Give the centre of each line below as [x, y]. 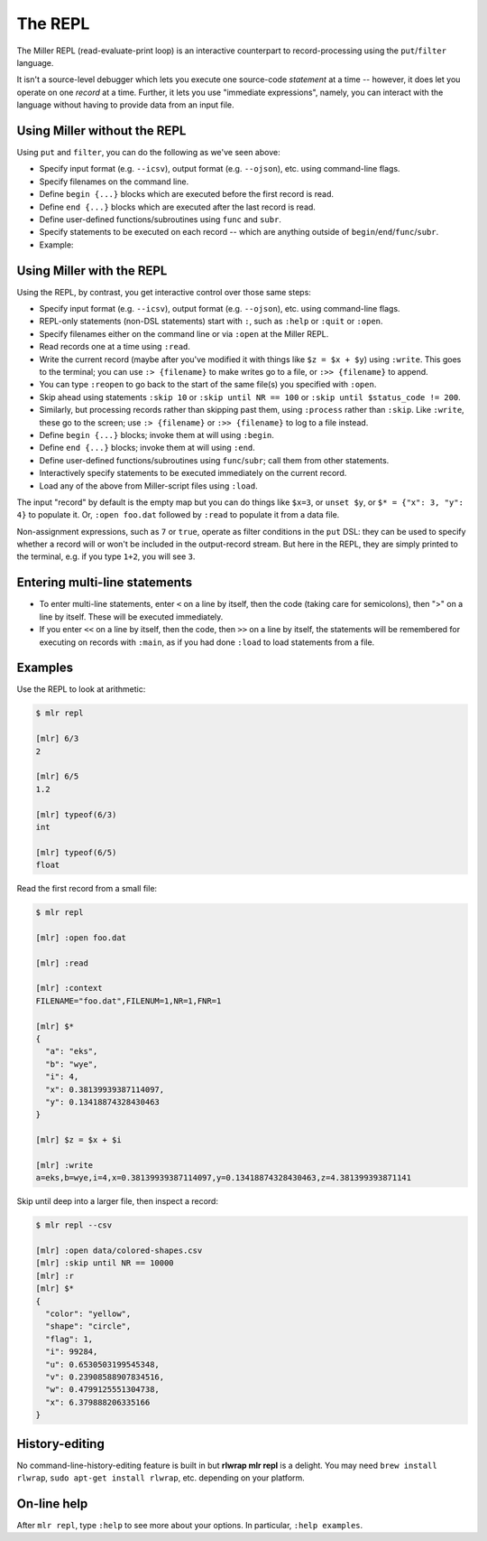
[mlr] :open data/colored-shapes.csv [119, 1251]
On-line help [52, 1504]
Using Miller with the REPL [92, 271]
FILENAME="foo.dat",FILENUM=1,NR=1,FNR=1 [129, 1001]
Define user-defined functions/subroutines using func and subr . [160, 219]
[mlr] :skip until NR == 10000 [105, 1263]
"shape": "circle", [88, 1326]
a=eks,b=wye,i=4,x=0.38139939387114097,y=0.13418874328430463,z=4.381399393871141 [224, 1178]
